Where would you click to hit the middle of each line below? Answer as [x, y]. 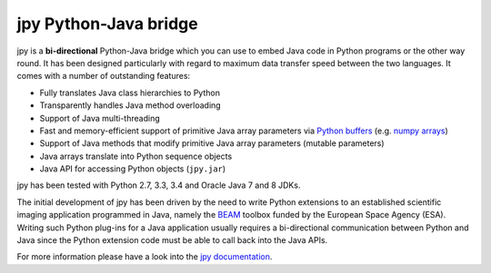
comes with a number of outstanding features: [104, 76]
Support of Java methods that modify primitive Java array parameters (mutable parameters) [212, 143]
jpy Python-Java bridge [108, 24]
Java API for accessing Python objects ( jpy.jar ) [133, 169]
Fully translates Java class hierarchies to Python [130, 93]
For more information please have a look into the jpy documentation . [145, 257]
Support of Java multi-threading [100, 118]
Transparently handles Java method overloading [130, 105]
